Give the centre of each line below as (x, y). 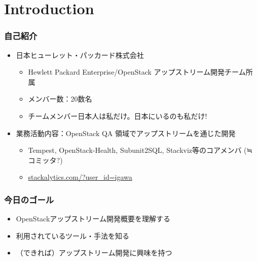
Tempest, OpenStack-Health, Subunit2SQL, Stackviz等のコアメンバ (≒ (140, 150)
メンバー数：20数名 (60, 99)
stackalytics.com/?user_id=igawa (80, 177)
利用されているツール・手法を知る (73, 235)
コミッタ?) (45, 160)
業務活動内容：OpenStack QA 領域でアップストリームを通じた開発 (126, 133)
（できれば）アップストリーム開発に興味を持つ (94, 253)
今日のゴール (29, 199)
